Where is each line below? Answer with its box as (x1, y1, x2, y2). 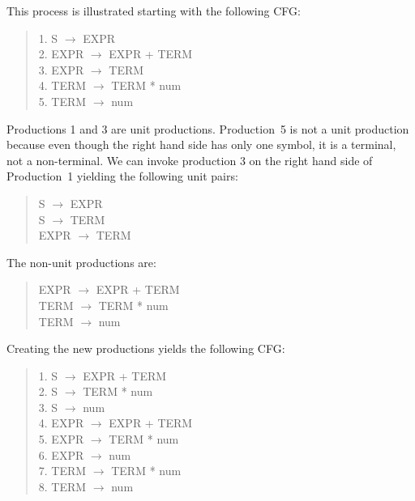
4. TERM (38, 77, 87, 94)
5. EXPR (38, 431, 84, 448)
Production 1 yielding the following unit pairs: (6, 168, 238, 185)
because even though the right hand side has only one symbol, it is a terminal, (6, 136, 396, 153)
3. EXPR (38, 61, 84, 78)
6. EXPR (38, 446, 84, 463)
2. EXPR (38, 45, 84, 62)
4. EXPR (38, 414, 84, 431)
